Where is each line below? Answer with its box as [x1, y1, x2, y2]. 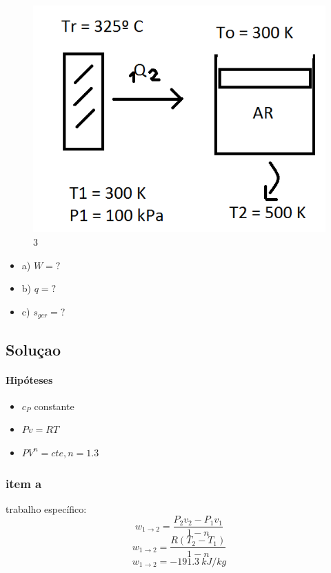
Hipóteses [6, 372, 53, 387]
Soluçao [6, 338, 61, 360]
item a [6, 474, 42, 492]
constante [34, 398, 74, 413]
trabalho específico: [6, 501, 87, 516]
